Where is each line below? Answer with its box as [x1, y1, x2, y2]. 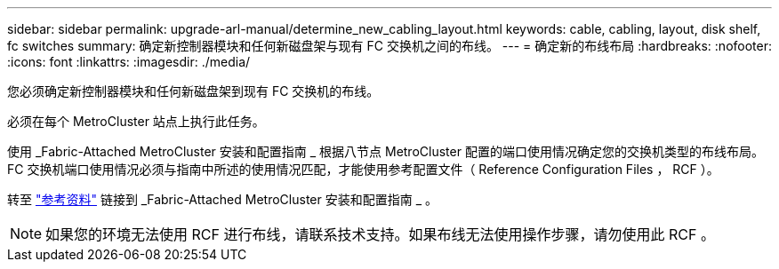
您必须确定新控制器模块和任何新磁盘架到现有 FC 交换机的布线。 [7, 83, 380, 99]
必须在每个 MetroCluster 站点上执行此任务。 [7, 114, 265, 129]
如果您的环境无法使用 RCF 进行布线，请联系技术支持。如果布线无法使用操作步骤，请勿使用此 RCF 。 [45, 225, 715, 243]
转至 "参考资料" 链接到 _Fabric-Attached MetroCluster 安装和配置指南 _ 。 [7, 192, 438, 207]
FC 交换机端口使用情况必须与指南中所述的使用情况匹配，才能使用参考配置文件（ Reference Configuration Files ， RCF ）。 [7, 162, 719, 177]
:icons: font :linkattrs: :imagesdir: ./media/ [7, 54, 251, 69]
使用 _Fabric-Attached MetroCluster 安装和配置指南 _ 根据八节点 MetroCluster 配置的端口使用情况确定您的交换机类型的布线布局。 [7, 144, 764, 159]
